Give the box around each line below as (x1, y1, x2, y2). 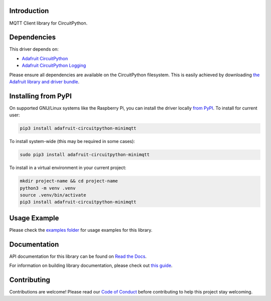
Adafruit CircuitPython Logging (22, 63, 86, 69)
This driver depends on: (9, 46, 59, 52)
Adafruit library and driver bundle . (9, 78, 80, 85)
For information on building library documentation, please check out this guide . (9, 262, 173, 268)
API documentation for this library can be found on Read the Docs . (9, 253, 147, 259)
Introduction (9, 7, 49, 15)
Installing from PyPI (9, 92, 72, 100)
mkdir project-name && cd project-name (20, 178, 118, 184)
